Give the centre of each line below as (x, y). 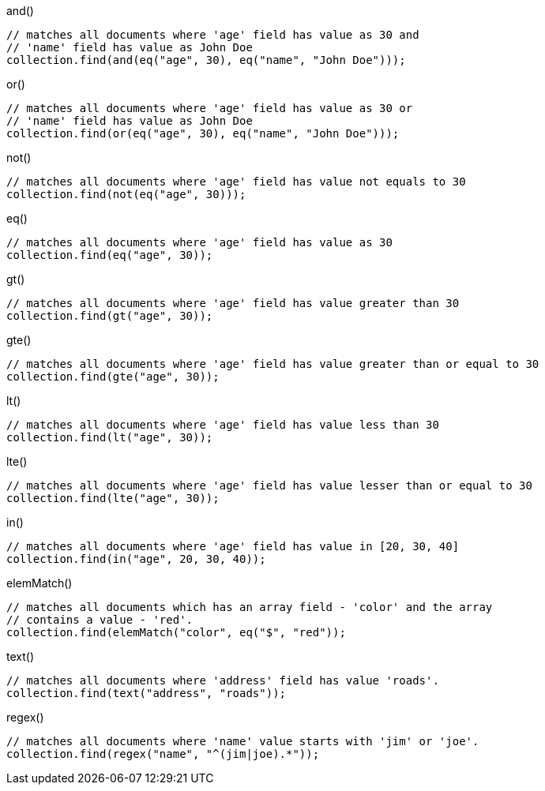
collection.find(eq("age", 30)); (110, 255)
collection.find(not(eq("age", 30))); (126, 194)
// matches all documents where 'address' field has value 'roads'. (223, 680)
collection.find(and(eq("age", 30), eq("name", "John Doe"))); (206, 60)
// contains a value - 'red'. (100, 620)
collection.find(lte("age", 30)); (113, 498)
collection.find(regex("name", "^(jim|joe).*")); (163, 754)
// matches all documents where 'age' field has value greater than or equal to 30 (273, 364)
